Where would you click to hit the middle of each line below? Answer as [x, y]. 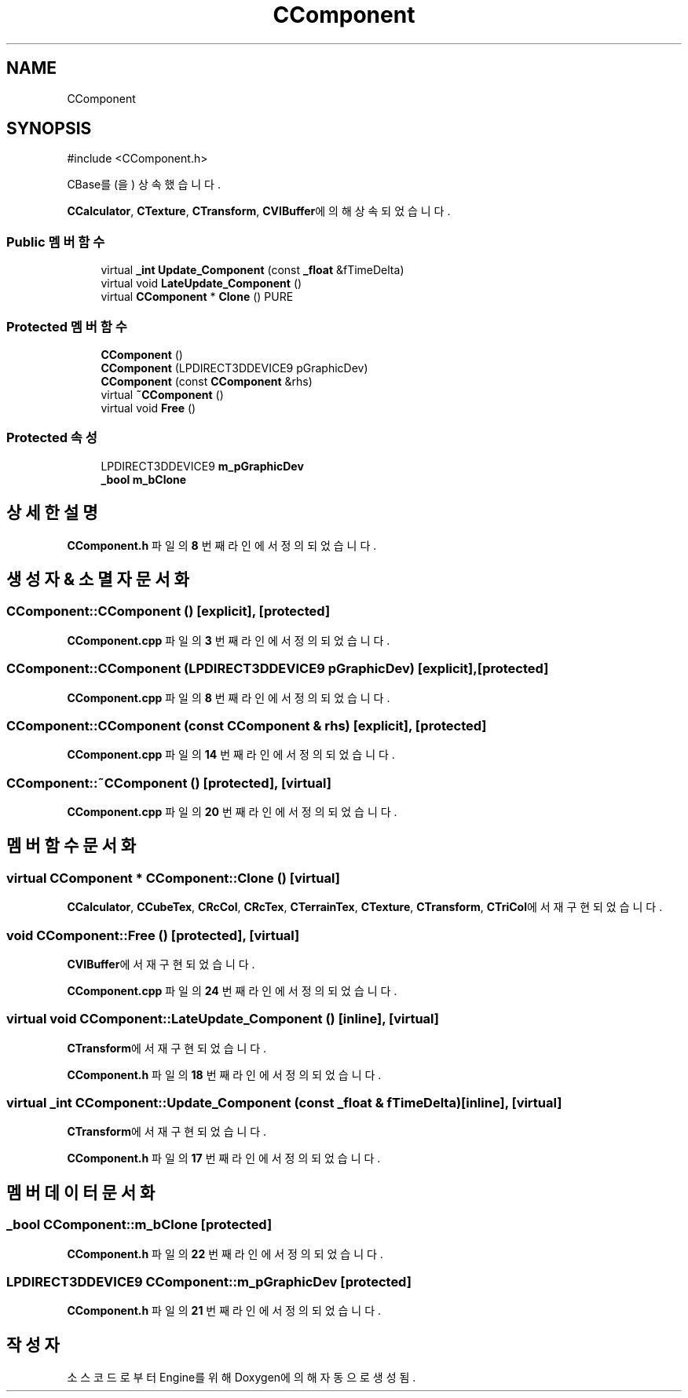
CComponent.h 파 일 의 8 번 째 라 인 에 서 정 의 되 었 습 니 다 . [222, 545]
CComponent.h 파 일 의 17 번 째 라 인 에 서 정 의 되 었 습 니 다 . [224, 1158]
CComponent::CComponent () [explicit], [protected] [168, 611]
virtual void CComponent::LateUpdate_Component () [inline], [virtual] [223, 1019]
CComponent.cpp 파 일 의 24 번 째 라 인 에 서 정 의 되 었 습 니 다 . [232, 990]
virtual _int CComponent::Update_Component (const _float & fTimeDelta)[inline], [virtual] [284, 1103]
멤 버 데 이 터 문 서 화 [81, 1192]
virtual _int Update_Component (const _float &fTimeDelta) [253, 270]
